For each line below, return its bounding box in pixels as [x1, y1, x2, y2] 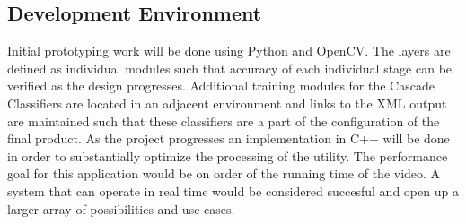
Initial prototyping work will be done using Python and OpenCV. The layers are [7, 41, 451, 60]
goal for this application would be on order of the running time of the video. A [7, 164, 441, 183]
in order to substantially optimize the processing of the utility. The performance [7, 146, 448, 165]
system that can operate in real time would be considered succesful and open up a [7, 181, 459, 200]
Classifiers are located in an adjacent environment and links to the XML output [7, 93, 447, 112]
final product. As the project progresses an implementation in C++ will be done [7, 129, 450, 148]
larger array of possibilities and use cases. [7, 199, 235, 218]
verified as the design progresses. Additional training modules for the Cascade [7, 76, 435, 95]
